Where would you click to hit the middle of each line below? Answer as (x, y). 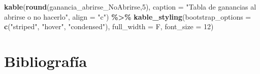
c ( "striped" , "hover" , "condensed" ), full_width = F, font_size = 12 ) (109, 26)
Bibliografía (46, 61)
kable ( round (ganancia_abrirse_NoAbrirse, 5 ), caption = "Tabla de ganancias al (130, 7)
